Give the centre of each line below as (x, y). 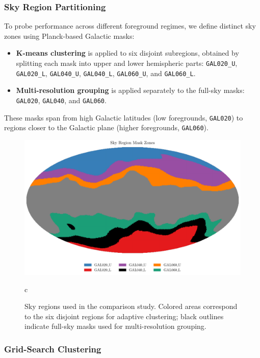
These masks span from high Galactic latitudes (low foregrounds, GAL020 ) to (124, 117)
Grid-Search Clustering (53, 349)
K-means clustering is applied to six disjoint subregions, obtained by (127, 53)
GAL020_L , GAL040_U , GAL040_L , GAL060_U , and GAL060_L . (106, 73)
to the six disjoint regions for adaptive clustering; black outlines (124, 316)
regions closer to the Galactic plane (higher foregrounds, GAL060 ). (106, 127)
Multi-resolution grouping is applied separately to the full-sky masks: (130, 90)
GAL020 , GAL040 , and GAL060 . (61, 100)
